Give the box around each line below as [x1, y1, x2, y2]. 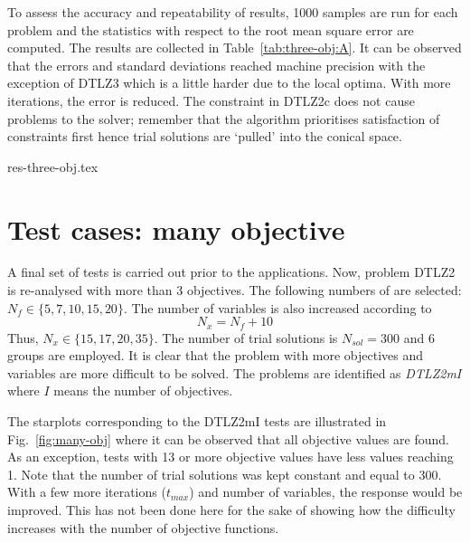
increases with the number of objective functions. [7, 518, 279, 537]
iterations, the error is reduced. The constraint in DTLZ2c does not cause [7, 90, 415, 110]
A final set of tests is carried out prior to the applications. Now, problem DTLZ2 [7, 262, 456, 281]
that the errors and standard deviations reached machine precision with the [7, 55, 426, 74]
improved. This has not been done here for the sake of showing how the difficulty [7, 500, 456, 519]
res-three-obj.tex [7, 157, 99, 176]
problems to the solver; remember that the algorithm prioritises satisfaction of [7, 109, 440, 128]
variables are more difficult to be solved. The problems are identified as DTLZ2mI [7, 363, 462, 382]
